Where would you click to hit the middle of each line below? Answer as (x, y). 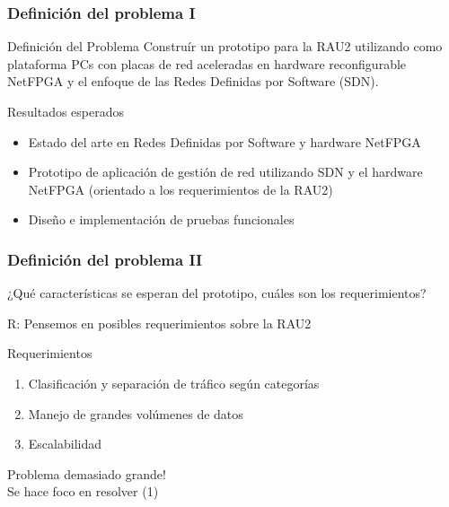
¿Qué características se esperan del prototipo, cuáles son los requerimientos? (217, 293)
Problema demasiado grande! (87, 473)
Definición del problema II (105, 259)
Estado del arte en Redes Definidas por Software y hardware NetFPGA (224, 141)
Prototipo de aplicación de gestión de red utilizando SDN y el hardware (225, 172)
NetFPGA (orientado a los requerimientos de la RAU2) (180, 189)
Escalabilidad (65, 444)
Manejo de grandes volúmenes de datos (136, 413)
